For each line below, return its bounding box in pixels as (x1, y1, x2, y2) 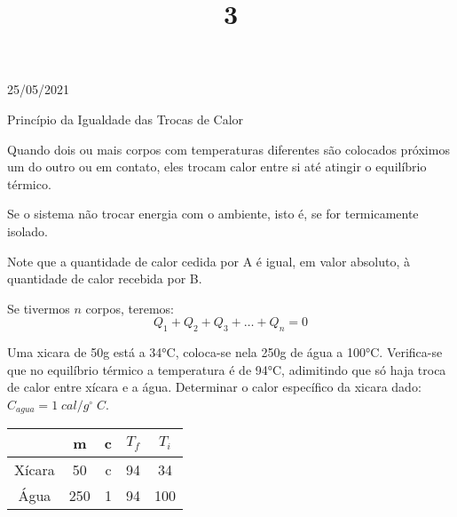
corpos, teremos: (85, 298, 175, 317)
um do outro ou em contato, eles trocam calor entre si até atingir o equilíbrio (7, 157, 427, 176)
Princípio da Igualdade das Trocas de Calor (7, 109, 244, 128)
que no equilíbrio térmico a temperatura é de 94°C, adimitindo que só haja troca (7, 360, 446, 378)
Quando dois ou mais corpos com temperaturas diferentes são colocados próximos (7, 139, 450, 158)
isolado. (7, 221, 48, 240)
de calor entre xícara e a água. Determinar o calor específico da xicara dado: (7, 378, 422, 396)
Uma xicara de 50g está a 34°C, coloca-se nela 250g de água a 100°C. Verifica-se (7, 343, 443, 362)
